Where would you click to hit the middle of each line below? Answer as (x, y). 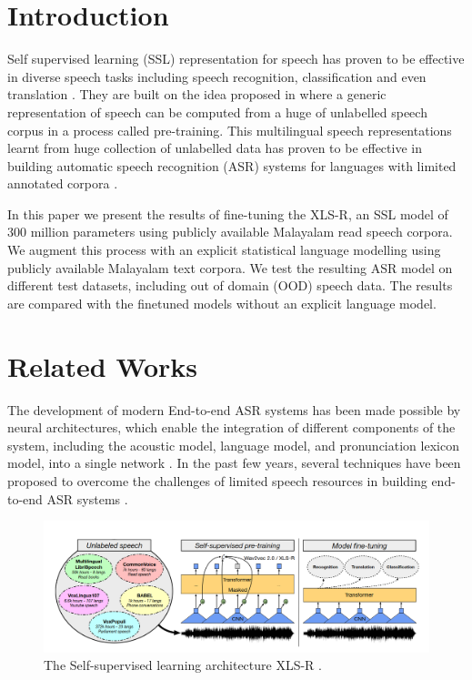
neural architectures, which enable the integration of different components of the (231, 427)
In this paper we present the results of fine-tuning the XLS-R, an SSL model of (228, 213)
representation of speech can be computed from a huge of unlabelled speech (217, 112)
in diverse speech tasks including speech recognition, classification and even (217, 76)
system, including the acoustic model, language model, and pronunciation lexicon (233, 445)
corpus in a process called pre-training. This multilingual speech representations (230, 130)
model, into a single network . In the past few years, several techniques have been (234, 463)
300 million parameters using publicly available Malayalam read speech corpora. (230, 232)
